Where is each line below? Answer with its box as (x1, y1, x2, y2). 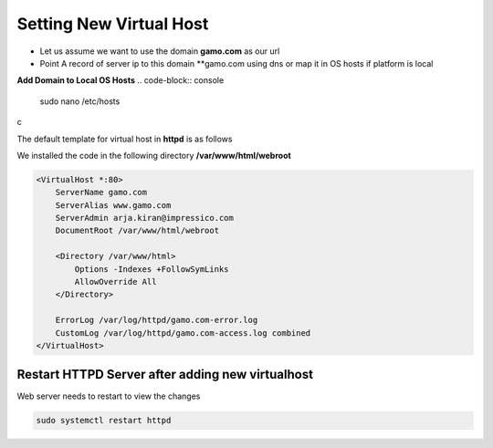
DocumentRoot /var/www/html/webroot (55, 225, 219, 236)
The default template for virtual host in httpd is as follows (16, 133, 233, 144)
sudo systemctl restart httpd (36, 415, 172, 426)
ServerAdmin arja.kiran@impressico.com (55, 213, 235, 224)
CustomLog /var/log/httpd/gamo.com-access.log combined (55, 328, 311, 338)
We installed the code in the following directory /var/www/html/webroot (16, 150, 291, 161)
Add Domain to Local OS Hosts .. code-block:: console (16, 75, 225, 86)
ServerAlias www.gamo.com (55, 200, 172, 210)
